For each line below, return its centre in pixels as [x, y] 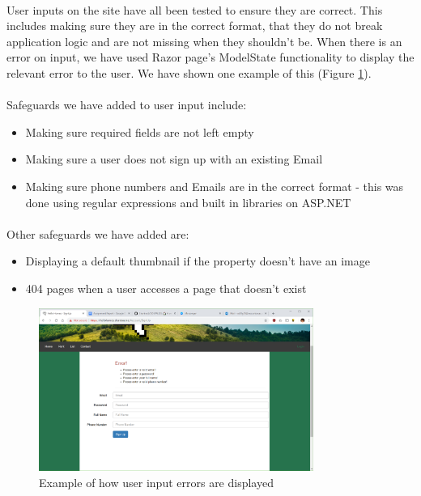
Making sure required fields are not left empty [140, 131]
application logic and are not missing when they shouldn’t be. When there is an [204, 41]
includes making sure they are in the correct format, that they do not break [195, 25]
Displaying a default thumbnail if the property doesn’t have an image [198, 261]
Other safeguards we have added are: [98, 233]
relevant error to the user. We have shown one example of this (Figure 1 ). [189, 72]
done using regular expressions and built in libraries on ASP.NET [188, 202]
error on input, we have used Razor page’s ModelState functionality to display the [210, 57]
